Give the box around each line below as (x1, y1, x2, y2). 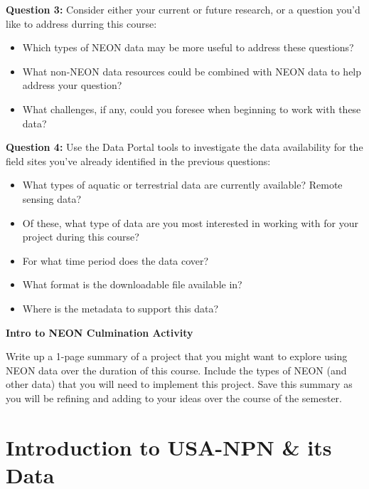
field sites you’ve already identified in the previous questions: (6, 153, 271, 168)
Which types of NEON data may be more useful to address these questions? (22, 40, 354, 55)
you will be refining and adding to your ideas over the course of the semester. (6, 390, 342, 405)
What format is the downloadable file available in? (22, 277, 242, 292)
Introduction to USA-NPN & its (6, 432, 332, 461)
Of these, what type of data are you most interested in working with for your (22, 215, 358, 230)
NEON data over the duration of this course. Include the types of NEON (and (6, 362, 347, 377)
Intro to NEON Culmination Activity (6, 325, 193, 340)
